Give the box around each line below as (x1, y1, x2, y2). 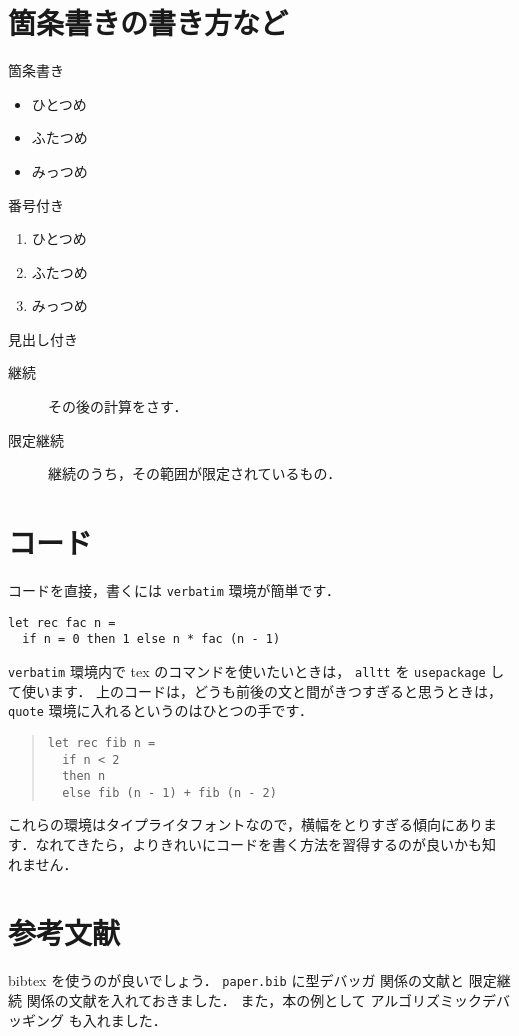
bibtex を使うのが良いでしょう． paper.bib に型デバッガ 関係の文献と (8, 970, 465, 991)
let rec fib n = (47, 735, 156, 750)
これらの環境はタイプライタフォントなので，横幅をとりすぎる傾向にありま (8, 814, 497, 835)
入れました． (82, 1009, 167, 1030)
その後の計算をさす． (48, 396, 188, 417)
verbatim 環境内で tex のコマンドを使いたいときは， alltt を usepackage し (8, 660, 505, 681)
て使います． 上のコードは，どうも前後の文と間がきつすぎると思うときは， (8, 680, 503, 701)
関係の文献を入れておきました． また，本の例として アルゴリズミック (26, 990, 483, 1011)
